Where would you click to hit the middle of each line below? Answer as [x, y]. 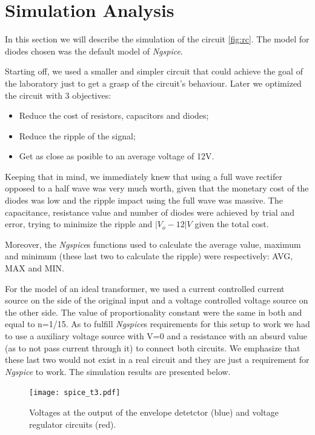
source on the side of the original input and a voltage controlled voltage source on [157, 300]
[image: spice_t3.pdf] [75, 393]
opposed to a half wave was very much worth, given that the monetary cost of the [157, 188]
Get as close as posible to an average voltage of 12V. [117, 156]
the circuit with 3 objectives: [58, 95]
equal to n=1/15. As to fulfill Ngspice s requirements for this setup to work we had [157, 324]
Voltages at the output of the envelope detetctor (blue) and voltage [154, 412]
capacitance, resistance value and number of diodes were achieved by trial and [150, 212]
